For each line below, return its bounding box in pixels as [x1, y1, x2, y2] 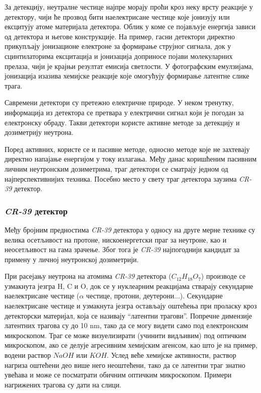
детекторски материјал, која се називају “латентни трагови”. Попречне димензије [5, 310, 252, 321]
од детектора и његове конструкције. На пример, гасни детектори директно [5, 31, 235, 41]
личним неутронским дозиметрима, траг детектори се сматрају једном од [5, 163, 228, 174]
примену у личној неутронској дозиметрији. [5, 254, 139, 264]
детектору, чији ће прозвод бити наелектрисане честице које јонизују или [5, 11, 230, 22]
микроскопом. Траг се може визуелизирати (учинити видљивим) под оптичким [5, 330, 246, 340]
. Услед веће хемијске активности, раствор [107, 350, 236, 360]
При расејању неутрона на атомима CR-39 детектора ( [5, 271, 171, 281]
